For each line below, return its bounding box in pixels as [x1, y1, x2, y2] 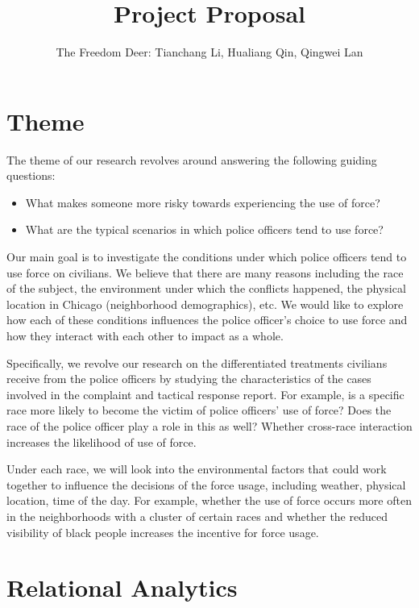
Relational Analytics [6, 571, 238, 604]
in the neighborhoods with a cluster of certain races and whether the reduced [6, 507, 388, 524]
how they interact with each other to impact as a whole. [6, 327, 284, 344]
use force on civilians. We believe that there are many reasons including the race [6, 264, 404, 281]
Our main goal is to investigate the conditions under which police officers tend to [6, 248, 407, 265]
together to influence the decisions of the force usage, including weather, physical [6, 476, 406, 493]
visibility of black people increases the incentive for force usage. [6, 523, 319, 540]
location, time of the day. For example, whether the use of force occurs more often [6, 492, 412, 509]
